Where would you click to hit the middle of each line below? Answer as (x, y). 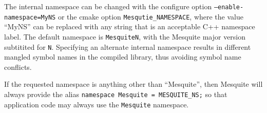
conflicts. (18, 67)
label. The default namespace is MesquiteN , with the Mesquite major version (125, 36)
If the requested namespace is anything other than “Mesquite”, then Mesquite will (133, 84)
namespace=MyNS (30, 17)
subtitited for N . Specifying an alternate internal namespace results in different (128, 46)
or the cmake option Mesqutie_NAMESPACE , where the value (150, 16)
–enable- (229, 7)
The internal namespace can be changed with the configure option (108, 6)
